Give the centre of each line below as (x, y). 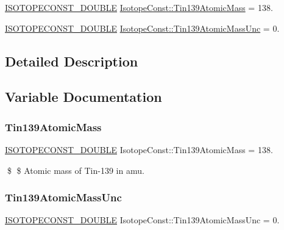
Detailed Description (72, 61)
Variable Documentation (83, 97)
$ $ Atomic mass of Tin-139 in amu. (76, 170)
